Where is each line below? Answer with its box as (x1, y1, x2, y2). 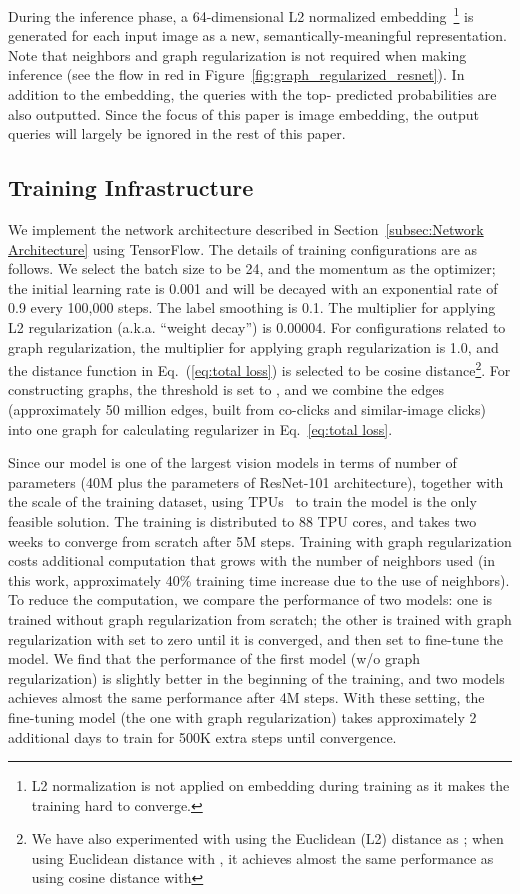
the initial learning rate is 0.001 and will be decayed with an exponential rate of (8, 277, 498, 298)
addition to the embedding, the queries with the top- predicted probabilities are (8, 84, 497, 105)
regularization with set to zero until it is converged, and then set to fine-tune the (8, 628, 504, 649)
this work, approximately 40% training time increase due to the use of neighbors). (8, 569, 510, 590)
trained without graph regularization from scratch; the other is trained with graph (8, 608, 512, 629)
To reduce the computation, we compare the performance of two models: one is (8, 589, 493, 610)
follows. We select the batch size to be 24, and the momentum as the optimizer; (8, 258, 496, 279)
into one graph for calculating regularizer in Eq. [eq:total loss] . (8, 418, 393, 439)
